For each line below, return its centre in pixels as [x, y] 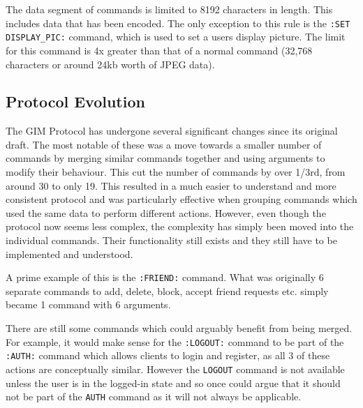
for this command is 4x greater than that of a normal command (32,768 [159, 50]
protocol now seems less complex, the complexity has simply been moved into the [180, 226]
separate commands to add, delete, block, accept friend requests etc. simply [167, 290]
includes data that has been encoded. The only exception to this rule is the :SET [178, 23]
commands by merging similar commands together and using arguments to [165, 158]
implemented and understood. [69, 254]
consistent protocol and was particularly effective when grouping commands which [181, 199]
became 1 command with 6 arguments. [88, 304]
